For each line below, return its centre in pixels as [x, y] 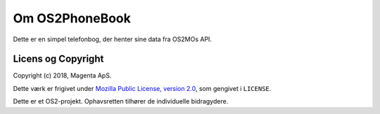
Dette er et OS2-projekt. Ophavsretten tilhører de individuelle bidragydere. [121, 101]
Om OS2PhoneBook [72, 18]
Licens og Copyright [58, 59]
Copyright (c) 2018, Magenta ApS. [62, 76]
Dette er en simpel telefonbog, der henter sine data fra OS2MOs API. [113, 39]
